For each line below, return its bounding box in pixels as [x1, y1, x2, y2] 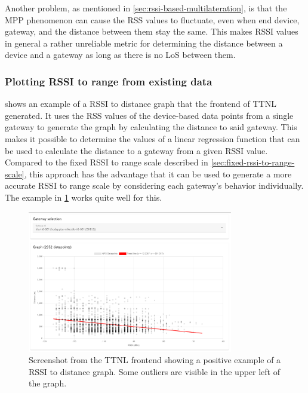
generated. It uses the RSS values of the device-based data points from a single [5, 109, 294, 121]
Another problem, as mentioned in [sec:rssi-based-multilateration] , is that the [5, 2, 287, 14]
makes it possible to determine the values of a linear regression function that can [5, 132, 300, 145]
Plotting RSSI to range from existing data [5, 73, 212, 88]
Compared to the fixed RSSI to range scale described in [5, 156, 208, 168]
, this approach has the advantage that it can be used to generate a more [24, 167, 292, 180]
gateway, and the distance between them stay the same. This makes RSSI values [5, 25, 298, 38]
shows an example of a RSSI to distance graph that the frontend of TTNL [5, 97, 276, 110]
